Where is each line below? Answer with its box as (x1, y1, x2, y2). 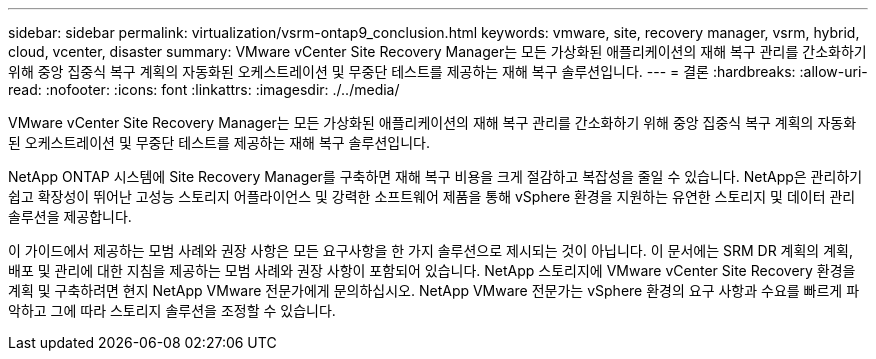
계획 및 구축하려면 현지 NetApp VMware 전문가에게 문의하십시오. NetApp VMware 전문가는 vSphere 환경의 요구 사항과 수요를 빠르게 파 (8, 282, 860, 299)
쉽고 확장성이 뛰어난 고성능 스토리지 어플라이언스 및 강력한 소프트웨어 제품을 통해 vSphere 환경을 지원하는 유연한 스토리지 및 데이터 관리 (8, 188, 856, 205)
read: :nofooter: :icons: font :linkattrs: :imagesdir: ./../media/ (8, 81, 400, 98)
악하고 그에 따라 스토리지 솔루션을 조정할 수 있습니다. (8, 302, 336, 319)
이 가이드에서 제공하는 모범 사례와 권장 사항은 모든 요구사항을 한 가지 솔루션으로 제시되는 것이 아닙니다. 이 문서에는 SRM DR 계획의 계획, (8, 242, 853, 259)
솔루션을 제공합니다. (8, 208, 132, 225)
